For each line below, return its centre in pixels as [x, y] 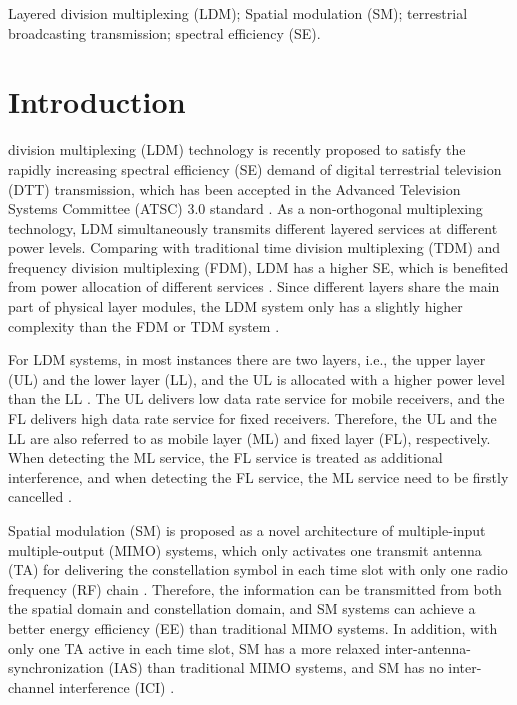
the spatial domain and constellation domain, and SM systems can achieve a [242, 608]
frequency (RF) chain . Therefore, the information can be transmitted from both [255, 588]
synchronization [56, 667]
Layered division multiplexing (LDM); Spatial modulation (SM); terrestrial [238, 13]
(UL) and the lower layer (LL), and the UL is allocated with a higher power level [256, 378]
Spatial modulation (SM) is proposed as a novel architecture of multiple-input [247, 530]
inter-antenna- [428, 647]
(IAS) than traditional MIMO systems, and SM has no [276, 667]
